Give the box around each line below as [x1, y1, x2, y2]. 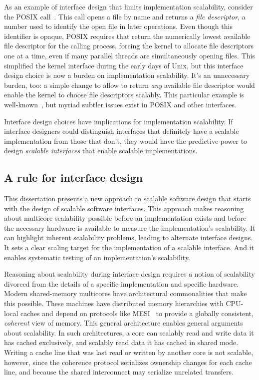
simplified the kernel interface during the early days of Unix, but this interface [4, 60, 244, 70]
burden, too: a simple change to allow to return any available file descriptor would [4, 79, 255, 90]
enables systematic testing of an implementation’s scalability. [4, 252, 191, 262]
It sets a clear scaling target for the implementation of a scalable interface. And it [4, 242, 254, 253]
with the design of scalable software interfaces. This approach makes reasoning [4, 203, 244, 213]
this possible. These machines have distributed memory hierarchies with [4, 298, 224, 309]
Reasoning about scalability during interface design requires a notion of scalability [4, 269, 255, 279]
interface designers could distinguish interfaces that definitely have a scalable [4, 126, 239, 136]
